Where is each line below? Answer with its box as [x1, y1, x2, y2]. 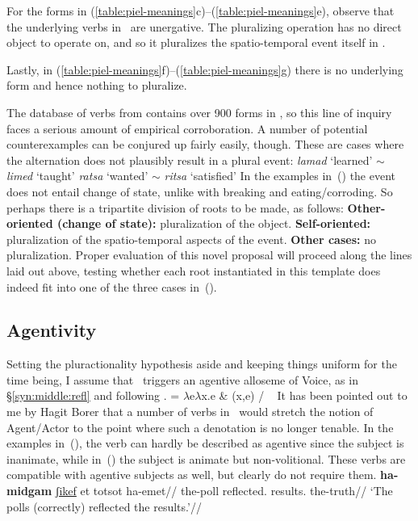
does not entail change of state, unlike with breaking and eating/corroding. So [6, 183, 393, 200]
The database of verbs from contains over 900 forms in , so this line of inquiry [6, 103, 392, 120]
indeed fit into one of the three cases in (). [6, 278, 217, 295]
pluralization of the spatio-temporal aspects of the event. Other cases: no [6, 230, 376, 247]
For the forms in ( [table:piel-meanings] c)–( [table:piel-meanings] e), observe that [6, 2, 395, 19]
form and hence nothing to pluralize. [6, 77, 187, 94]
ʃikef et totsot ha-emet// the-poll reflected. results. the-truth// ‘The [55, 482, 393, 499]
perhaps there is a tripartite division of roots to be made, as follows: [6, 199, 344, 216]
